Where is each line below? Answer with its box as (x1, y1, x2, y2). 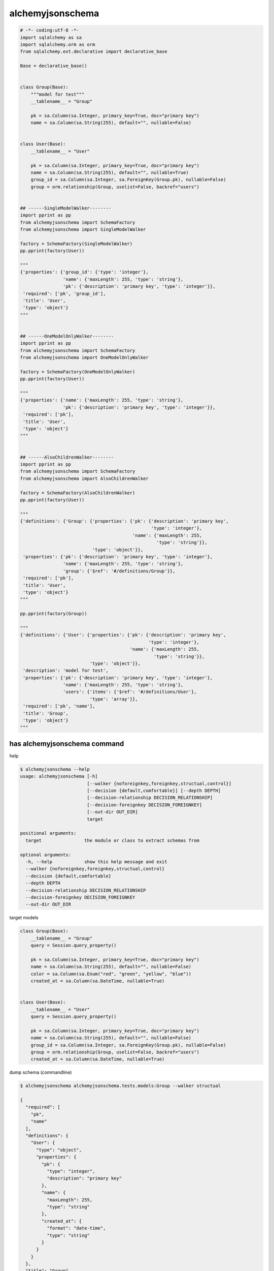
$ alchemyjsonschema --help (20, 766, 90, 772)
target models (9, 915, 39, 921)
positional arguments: (20, 830, 77, 836)
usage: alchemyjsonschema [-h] (20, 773, 98, 779)
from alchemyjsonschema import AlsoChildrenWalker (20, 475, 149, 481)
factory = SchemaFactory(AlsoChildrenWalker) (20, 490, 135, 496)
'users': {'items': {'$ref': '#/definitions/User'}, (62, 689, 197, 695)
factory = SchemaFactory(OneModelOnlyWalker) (20, 369, 135, 375)
